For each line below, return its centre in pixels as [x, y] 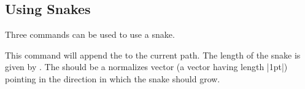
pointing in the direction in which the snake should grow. [113, 78]
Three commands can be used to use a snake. [90, 34]
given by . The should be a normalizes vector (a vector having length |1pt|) [146, 67]
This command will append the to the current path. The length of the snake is [153, 55]
